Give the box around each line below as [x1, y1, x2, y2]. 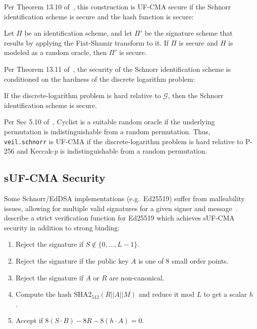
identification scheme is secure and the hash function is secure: [4, 11, 194, 21]
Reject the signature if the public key [15, 255, 129, 266]
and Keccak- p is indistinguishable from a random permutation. [16, 146, 207, 156]
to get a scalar [204, 289, 247, 299]
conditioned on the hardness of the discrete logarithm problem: [4, 73, 195, 84]
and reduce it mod [139, 289, 195, 299]
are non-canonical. [109, 272, 164, 282]
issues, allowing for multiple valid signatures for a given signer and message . [4, 203, 238, 213]
